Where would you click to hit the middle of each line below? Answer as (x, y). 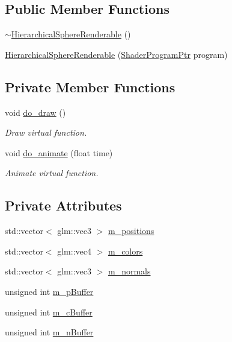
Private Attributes (63, 205)
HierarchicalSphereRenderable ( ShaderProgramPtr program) (116, 54)
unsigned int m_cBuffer (49, 312)
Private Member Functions (90, 87)
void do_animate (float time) (59, 152)
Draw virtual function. (46, 132)
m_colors (125, 251)
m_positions (131, 231)
